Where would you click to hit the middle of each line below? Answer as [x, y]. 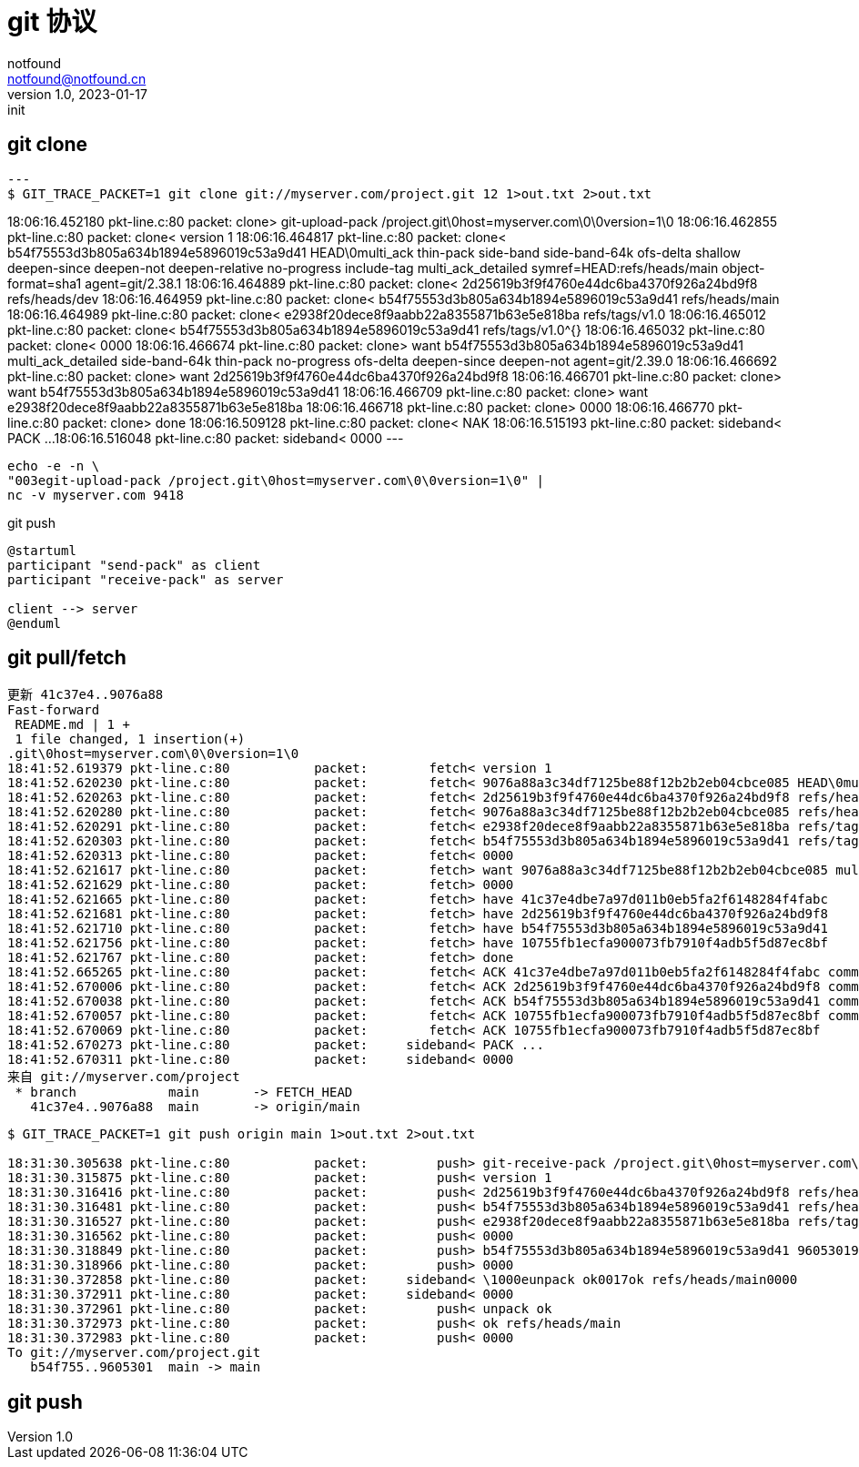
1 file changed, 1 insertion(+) [130, 739]
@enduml [35, 623]
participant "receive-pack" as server [146, 579]
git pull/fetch [67, 658]
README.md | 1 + [72, 725]
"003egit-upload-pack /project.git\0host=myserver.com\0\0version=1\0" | [276, 480]
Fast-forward [54, 710]
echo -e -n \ [54, 465]
